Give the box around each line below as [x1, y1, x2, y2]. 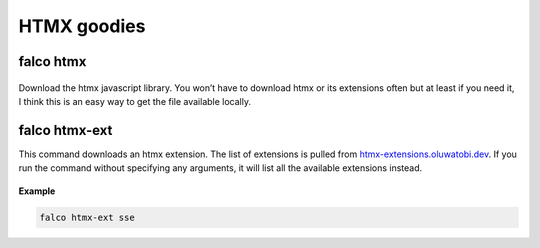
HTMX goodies [18, 15, 146, 37]
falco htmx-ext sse [39, 211, 135, 223]
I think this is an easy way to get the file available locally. [18, 95, 252, 107]
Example [18, 185, 56, 197]
